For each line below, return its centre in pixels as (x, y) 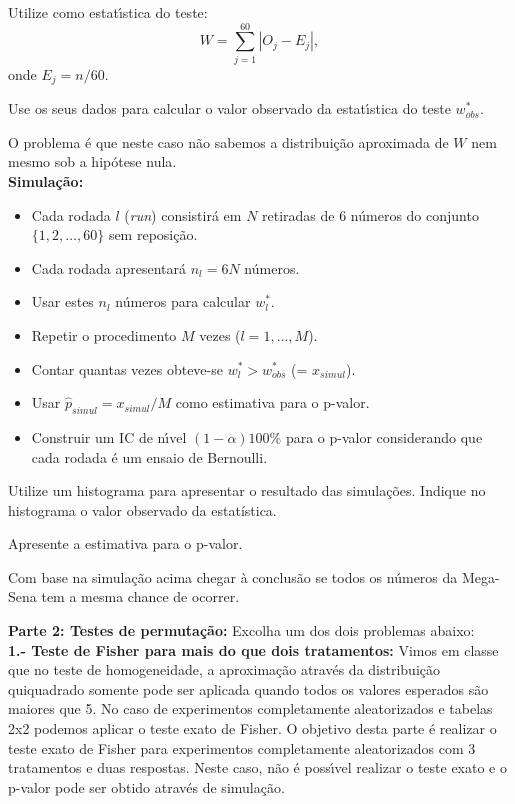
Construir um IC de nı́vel (109, 436)
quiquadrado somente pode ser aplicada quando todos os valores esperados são (248, 688)
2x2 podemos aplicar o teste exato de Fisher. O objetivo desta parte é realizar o (252, 728)
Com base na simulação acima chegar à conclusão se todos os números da (233, 576)
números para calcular (183, 301)
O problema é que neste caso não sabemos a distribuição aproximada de (228, 141)
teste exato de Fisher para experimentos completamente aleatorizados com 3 (242, 747)
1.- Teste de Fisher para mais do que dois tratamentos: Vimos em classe (253, 649)
